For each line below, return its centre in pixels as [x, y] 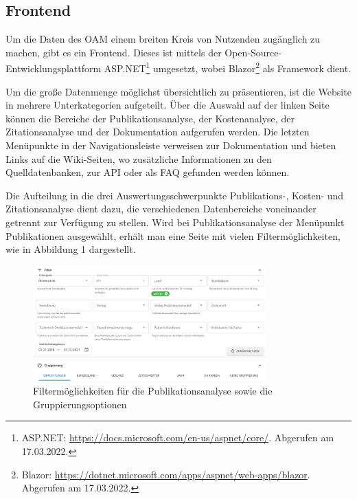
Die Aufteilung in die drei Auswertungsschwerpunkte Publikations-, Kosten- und [175, 195]
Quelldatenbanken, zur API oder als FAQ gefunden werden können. [148, 172]
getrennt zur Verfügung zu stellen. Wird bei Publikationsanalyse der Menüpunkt [175, 222]
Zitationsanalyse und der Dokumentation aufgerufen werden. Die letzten [158, 132]
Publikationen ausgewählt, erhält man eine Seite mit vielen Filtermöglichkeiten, [173, 235]
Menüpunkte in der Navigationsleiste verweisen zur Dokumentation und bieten [171, 145]
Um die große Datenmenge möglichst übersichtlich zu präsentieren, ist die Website [178, 91]
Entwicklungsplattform [54, 68]
